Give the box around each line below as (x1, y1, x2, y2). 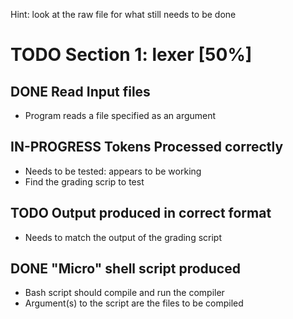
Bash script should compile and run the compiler (24, 287, 225, 299)
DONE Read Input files (10, 83, 151, 100)
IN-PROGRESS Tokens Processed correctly (10, 139, 284, 156)
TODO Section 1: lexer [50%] (10, 44, 253, 66)
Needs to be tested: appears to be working (24, 165, 202, 177)
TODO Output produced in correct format (10, 205, 272, 222)
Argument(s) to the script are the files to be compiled (24, 297, 244, 309)
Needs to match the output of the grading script (24, 231, 222, 243)
